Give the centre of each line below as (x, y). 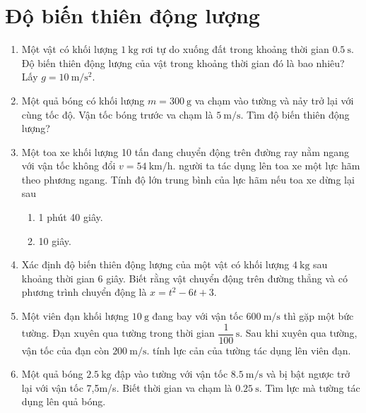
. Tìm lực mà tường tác (309, 387)
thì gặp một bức (319, 316)
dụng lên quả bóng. (64, 401)
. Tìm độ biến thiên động (295, 114)
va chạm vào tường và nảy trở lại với (274, 100)
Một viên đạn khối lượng (75, 316)
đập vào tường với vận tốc (171, 374)
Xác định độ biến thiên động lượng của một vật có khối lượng (155, 264)
